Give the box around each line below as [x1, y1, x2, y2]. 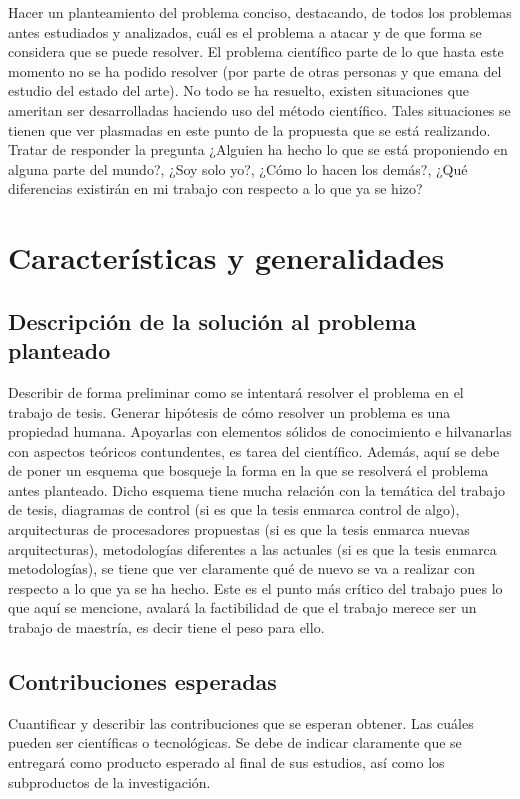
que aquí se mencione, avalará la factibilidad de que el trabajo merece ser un [8, 597, 477, 618]
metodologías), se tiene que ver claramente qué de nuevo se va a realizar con [8, 558, 475, 579]
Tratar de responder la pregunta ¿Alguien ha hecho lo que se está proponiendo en [8, 139, 508, 160]
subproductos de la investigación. [8, 771, 211, 792]
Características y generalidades [8, 237, 445, 278]
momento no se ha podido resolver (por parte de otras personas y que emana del [8, 60, 502, 81]
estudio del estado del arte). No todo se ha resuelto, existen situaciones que [8, 80, 470, 101]
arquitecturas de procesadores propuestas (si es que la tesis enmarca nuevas [8, 519, 470, 540]
